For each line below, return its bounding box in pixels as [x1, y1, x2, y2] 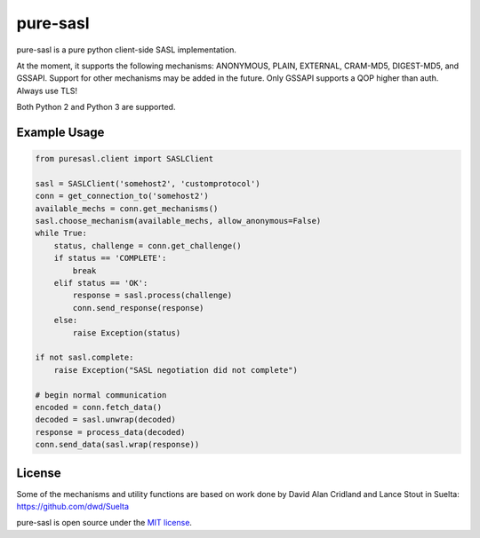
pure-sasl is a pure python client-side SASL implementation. [16, 44, 237, 55]
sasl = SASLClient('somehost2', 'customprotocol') [35, 178, 261, 188]
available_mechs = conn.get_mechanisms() [35, 203, 219, 213]
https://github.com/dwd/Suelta [16, 501, 129, 511]
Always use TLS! [16, 85, 78, 96]
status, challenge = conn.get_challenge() [53, 241, 242, 250]
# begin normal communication [35, 390, 167, 400]
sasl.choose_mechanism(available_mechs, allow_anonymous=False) [35, 216, 322, 226]
